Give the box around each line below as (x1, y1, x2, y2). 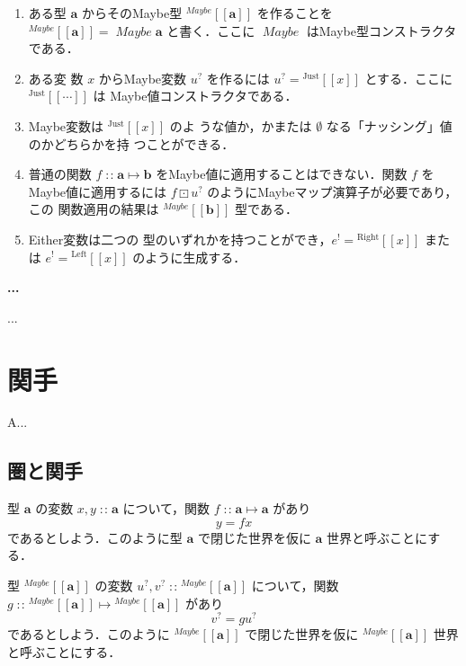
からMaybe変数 (98, 68, 187, 87)
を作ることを (256, 4, 333, 22)
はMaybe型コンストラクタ (306, 21, 457, 40)
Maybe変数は (28, 116, 104, 135)
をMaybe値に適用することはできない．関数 (156, 164, 408, 183)
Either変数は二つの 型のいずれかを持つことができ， (28, 229, 332, 248)
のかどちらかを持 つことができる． (28, 134, 235, 153)
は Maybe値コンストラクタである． (93, 86, 298, 105)
